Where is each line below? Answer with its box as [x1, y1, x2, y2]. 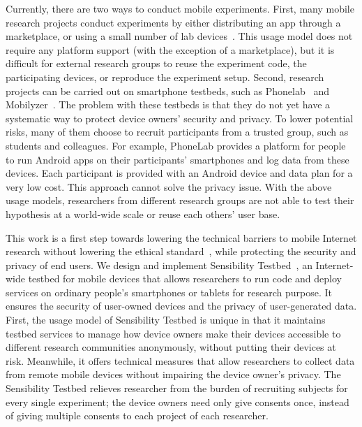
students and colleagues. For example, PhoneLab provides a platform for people [6, 138, 346, 152]
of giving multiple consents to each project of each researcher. [6, 408, 269, 423]
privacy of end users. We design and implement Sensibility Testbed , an [6, 257, 312, 272]
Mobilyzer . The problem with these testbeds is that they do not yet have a [6, 97, 331, 112]
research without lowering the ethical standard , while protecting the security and [6, 244, 356, 259]
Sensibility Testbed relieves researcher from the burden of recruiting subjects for [6, 381, 348, 396]
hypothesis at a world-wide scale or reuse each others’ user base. [6, 206, 280, 221]
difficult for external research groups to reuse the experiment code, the [6, 56, 307, 71]
